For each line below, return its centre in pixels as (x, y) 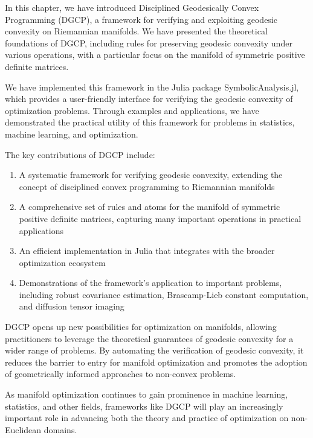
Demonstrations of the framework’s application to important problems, (150, 283)
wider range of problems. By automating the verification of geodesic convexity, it (154, 350)
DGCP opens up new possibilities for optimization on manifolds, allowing (141, 327)
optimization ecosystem (62, 262)
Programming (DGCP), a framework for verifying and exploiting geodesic (141, 19)
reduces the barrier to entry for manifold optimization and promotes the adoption (156, 362)
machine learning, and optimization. (72, 134)
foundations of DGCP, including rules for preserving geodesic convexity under (149, 43)
